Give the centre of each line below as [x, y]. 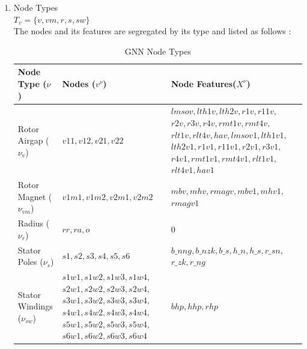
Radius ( [34, 223]
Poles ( [30, 262]
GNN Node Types [158, 51]
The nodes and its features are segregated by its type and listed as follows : [152, 31]
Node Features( [204, 83]
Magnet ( [35, 196]
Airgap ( [33, 140]
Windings [35, 306]
